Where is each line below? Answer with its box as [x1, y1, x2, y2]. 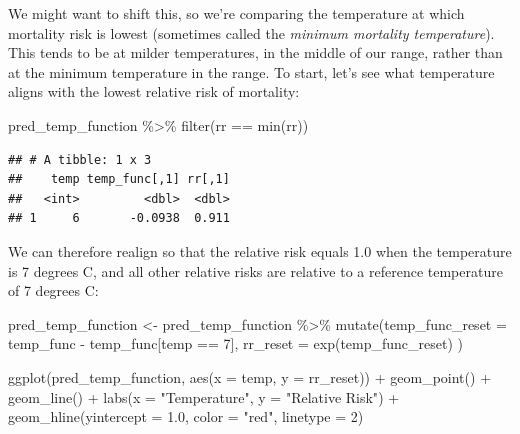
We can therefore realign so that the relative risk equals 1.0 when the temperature [8, 240, 512, 261]
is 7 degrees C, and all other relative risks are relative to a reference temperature [8, 260, 503, 281]
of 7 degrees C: [8, 280, 99, 301]
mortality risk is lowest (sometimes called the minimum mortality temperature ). [8, 22, 495, 43]
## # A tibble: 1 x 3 [8, 152, 152, 167]
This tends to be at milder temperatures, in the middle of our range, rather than [8, 42, 503, 63]
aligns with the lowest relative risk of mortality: [8, 81, 300, 102]
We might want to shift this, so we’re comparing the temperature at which [8, 3, 465, 23]
